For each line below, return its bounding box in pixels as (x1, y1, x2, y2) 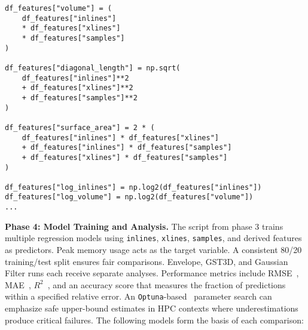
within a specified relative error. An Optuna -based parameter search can (5, 290, 272, 303)
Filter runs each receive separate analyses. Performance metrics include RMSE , (5, 267, 299, 279)
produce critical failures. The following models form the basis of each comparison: (5, 313, 304, 326)
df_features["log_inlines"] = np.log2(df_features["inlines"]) (5, 183, 262, 192)
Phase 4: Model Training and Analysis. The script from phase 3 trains (5, 220, 283, 232)
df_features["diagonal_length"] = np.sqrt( (5, 63, 181, 72)
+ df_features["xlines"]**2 (22, 84, 133, 92)
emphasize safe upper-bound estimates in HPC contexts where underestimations (5, 302, 298, 314)
